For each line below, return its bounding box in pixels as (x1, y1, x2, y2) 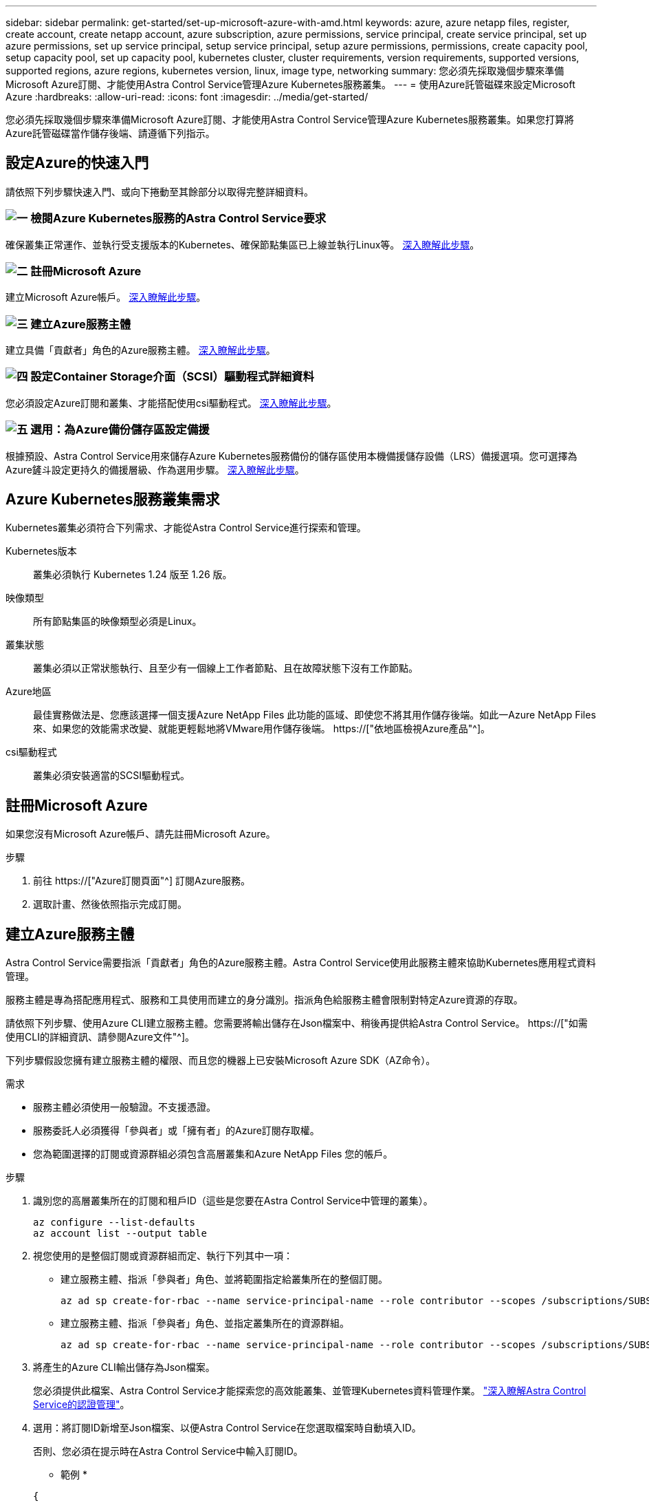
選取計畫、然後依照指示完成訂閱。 (33, 898, 187, 910)
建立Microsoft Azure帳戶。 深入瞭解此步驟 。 (5, 291, 206, 303)
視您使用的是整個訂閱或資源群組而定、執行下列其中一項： (33, 1250, 293, 1262)
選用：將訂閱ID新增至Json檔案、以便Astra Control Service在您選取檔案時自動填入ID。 (33, 1422, 421, 1434)
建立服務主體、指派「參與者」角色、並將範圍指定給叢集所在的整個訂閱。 (60, 1273, 388, 1286)
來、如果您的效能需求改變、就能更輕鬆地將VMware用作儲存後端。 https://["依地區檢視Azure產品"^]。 (33, 723, 491, 735)
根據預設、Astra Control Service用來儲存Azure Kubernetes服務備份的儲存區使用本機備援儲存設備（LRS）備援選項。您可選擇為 (5, 449, 577, 462)
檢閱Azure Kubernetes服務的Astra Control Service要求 (30, 211, 327, 226)
